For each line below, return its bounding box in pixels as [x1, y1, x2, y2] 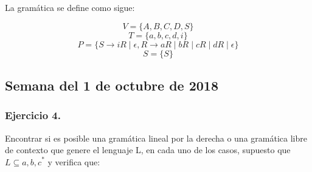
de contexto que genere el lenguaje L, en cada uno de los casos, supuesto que [5, 143, 291, 156]
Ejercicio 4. [5, 108, 61, 123]
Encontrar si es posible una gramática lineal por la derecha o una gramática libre [5, 131, 307, 144]
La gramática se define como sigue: [5, 1, 135, 13]
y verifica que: [47, 155, 100, 168]
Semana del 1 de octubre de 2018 [5, 75, 219, 94]
